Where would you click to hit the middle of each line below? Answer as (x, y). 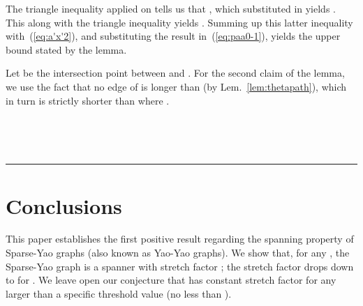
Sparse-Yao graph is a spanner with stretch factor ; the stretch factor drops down (180, 266)
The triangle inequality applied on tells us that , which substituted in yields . (171, 8)
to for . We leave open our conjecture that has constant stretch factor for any (171, 280)
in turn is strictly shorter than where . (88, 100)
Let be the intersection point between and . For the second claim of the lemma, (175, 73)
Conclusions (64, 205)
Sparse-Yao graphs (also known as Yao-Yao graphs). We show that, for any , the (178, 253)
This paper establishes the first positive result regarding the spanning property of (180, 239)
